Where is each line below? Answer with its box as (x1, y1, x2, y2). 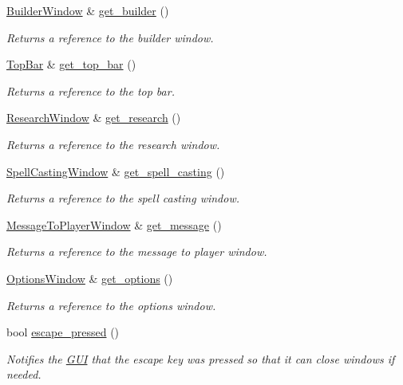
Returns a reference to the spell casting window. (6, 190, 239, 206)
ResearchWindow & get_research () (6, 109, 181, 126)
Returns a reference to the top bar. (6, 82, 175, 99)
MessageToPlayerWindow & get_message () (6, 216, 222, 233)
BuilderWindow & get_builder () (6, 2, 169, 18)
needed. (6, 366, 41, 383)
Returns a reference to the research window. (6, 136, 220, 152)
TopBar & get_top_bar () (6, 56, 136, 73)
